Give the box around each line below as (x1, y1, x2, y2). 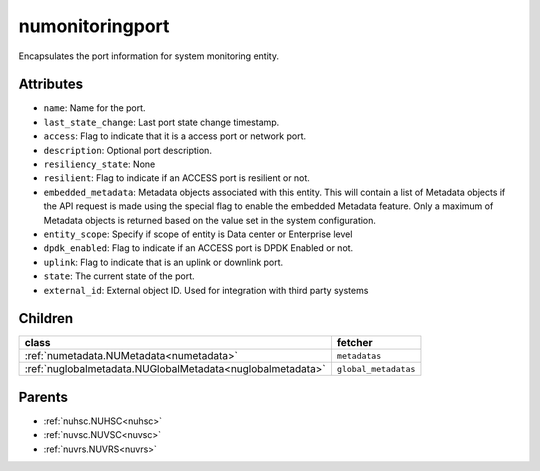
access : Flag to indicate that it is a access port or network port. (43, 130, 307, 142)
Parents (18, 388, 69, 405)
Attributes (18, 76, 84, 93)
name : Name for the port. (43, 102, 146, 114)
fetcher (336, 336, 374, 350)
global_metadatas (336, 363, 416, 374)
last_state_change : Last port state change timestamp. (43, 116, 280, 128)
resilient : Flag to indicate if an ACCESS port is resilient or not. (43, 172, 310, 184)
